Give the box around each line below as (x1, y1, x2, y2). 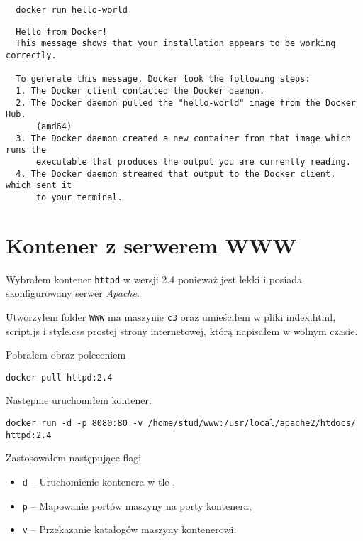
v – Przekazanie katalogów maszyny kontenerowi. (22, 522, 237, 537)
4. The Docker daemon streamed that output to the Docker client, (16, 168, 336, 179)
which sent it (6, 180, 72, 191)
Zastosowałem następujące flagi (6, 450, 142, 465)
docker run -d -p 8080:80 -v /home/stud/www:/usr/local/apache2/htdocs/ (6, 417, 356, 428)
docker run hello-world (16, 5, 128, 15)
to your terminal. (35, 192, 123, 202)
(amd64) (35, 121, 72, 131)
